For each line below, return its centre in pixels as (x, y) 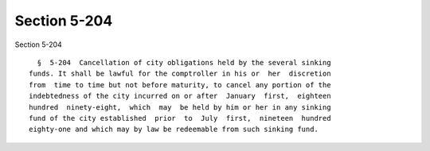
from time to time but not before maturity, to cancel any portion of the (180, 85)
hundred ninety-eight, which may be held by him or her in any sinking (180, 107)
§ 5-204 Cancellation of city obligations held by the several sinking (184, 62)
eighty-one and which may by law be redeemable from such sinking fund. (174, 130)
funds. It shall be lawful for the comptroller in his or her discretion (180, 74)
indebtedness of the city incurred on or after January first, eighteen (180, 96)
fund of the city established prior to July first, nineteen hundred (180, 118)
